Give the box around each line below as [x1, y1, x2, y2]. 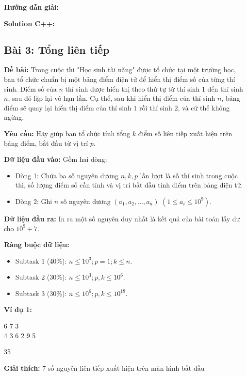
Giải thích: [4, 362, 40, 373]
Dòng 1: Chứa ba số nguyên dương [15, 170, 119, 180]
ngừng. [4, 112, 24, 122]
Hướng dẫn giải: [4, 2, 59, 12]
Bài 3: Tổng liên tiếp [4, 42, 110, 57]
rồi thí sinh [139, 102, 172, 112]
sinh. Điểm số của [4, 83, 57, 94]
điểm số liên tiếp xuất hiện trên [138, 128, 232, 138]
